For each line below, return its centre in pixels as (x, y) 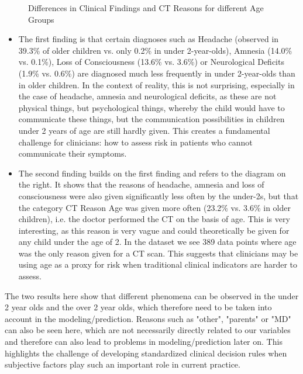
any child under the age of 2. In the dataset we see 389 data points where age (157, 242)
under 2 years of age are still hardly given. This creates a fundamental (144, 130)
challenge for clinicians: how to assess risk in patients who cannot (135, 142)
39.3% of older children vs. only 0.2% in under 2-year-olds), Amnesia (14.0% (155, 50)
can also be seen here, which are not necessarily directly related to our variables (148, 330)
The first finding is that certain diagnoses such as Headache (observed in (149, 39)
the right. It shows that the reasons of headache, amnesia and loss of (141, 184)
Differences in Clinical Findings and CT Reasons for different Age (146, 8)
